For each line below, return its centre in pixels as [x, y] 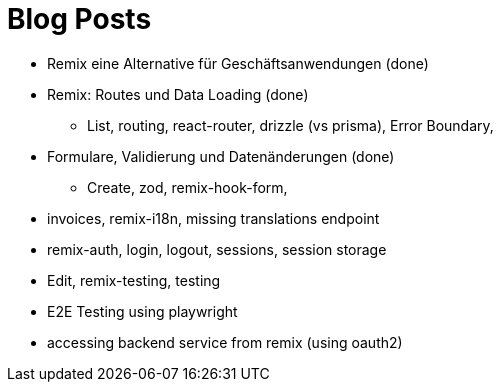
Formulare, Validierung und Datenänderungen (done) [221, 156]
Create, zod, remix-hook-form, [187, 187]
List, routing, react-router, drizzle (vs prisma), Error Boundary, [290, 125]
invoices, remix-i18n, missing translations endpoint [213, 218]
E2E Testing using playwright [142, 311]
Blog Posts [79, 19]
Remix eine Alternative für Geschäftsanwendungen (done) [238, 63]
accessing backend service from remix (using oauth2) [225, 342]
